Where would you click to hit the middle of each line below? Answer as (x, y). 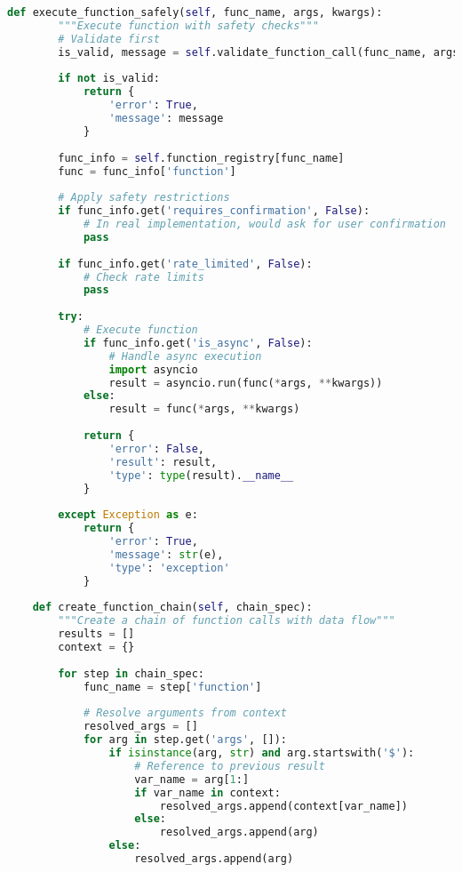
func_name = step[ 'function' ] (172, 687)
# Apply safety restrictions (144, 198)
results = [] (96, 634)
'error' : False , (156, 448)
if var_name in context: (207, 792)
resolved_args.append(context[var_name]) (284, 806)
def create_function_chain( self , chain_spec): (172, 608)
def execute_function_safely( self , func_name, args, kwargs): (195, 12)
